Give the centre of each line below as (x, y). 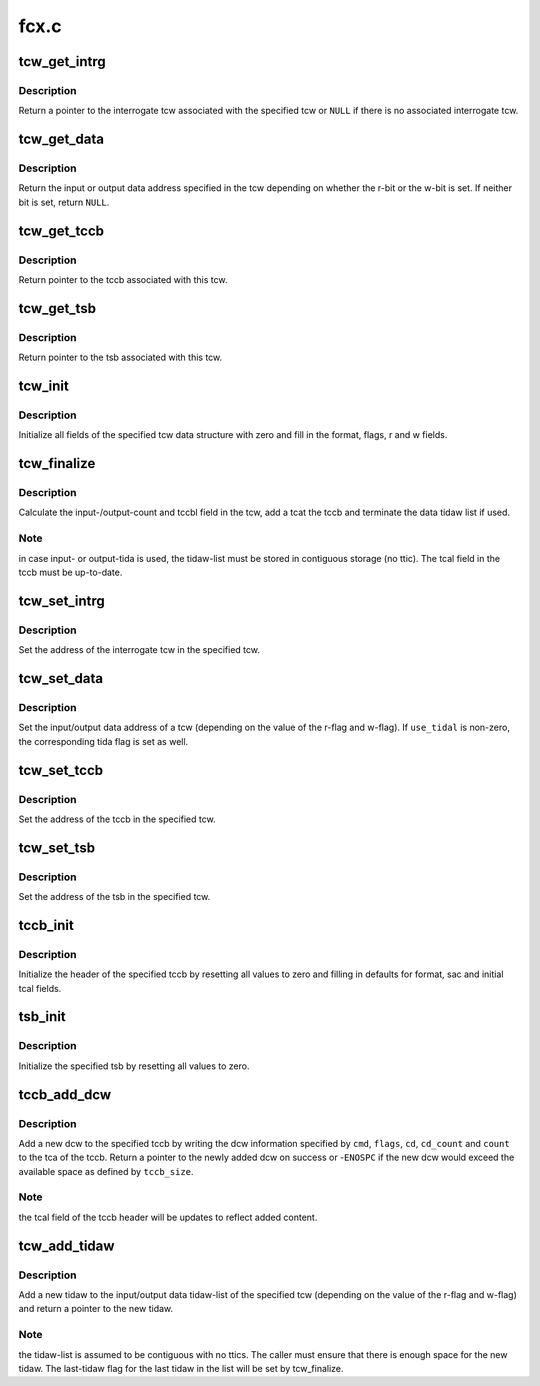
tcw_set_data (61, 678)
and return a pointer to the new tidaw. (96, 1309)
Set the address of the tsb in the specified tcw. (114, 897)
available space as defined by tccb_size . (106, 1171)
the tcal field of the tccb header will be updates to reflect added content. (168, 1217)
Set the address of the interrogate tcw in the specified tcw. (139, 650)
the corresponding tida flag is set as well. (103, 741)
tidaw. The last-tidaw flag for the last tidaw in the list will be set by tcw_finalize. (181, 1368)
